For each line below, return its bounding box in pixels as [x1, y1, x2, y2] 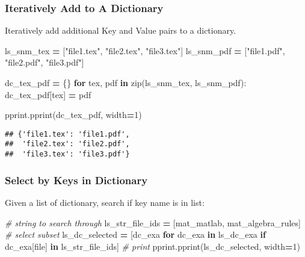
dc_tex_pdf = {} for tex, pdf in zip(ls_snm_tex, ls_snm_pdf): [5, 76, 247, 88]
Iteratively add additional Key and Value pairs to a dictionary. [5, 24, 236, 37]
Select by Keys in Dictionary [5, 172, 148, 187]
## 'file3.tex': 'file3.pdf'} [5, 150, 130, 159]
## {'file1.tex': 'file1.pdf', [5, 129, 130, 138]
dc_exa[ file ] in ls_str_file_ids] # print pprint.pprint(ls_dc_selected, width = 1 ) [5, 240, 300, 252]
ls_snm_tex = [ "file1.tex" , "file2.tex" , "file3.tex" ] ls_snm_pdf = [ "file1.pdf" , [5, 44, 285, 57]
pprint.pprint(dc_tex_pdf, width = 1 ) [5, 108, 142, 121]
